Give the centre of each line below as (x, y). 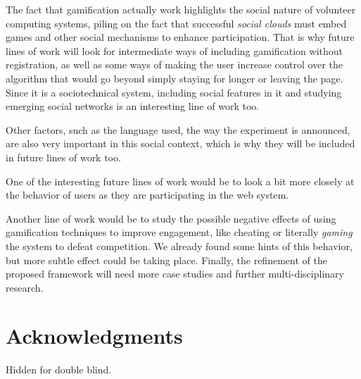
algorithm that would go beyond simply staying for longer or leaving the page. (175, 78)
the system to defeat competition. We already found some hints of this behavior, (179, 246)
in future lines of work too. (63, 157)
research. (25, 287)
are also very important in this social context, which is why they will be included (180, 143)
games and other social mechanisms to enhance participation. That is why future (180, 37)
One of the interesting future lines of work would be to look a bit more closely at (180, 181)
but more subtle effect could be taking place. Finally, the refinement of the (166, 260)
